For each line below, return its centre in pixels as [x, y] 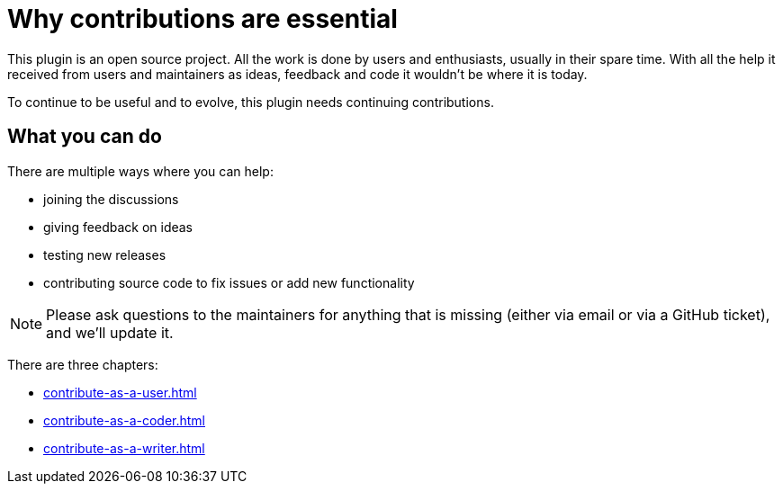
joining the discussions [111, 199]
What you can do [85, 137]
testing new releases [105, 254]
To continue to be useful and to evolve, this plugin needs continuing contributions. [251, 102]
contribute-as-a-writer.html [124, 448]
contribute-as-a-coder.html [124, 420]
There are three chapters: [83, 364]
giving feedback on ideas [118, 227]
